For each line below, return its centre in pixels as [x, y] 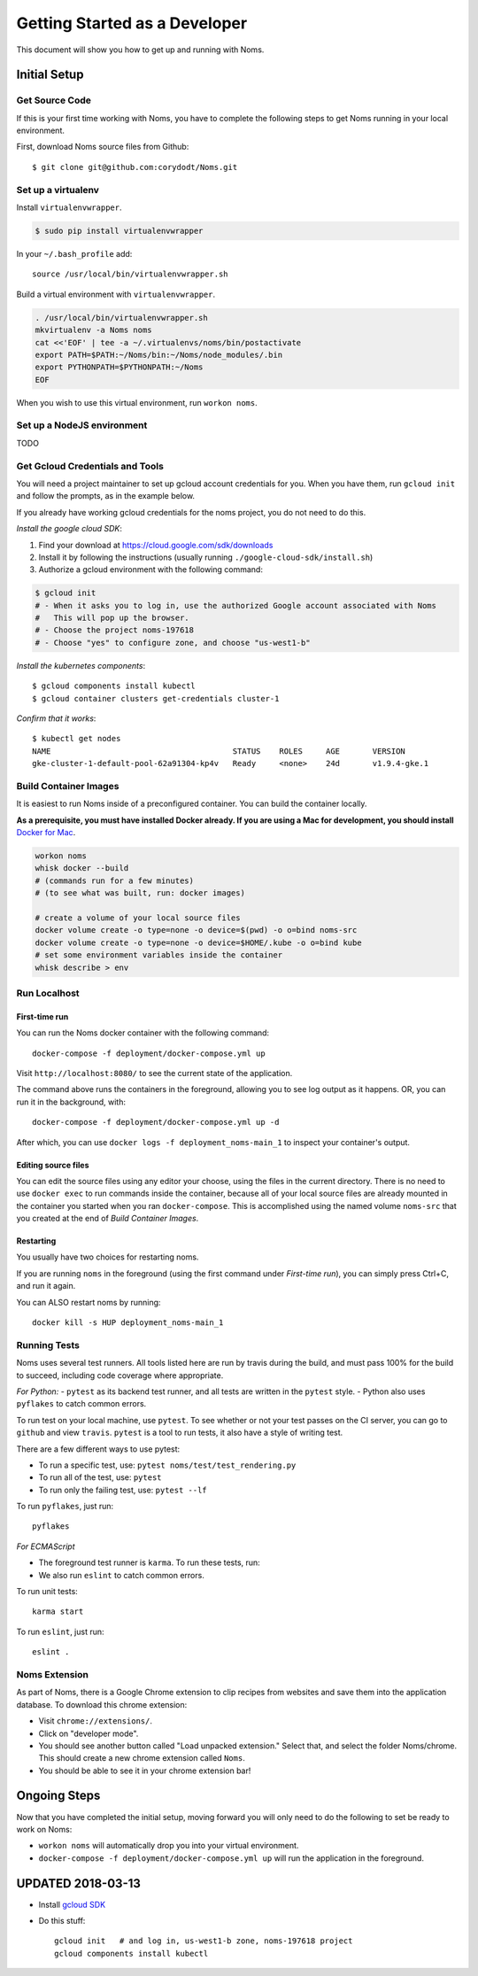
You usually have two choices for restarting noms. [108, 1257]
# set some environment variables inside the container [159, 955]
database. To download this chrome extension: [102, 1704]
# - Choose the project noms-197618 [115, 630]
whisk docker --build [82, 868]
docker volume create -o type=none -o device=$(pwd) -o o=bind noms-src [196, 930]
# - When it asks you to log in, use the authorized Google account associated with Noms [236, 605]
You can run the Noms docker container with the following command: [143, 1033]
